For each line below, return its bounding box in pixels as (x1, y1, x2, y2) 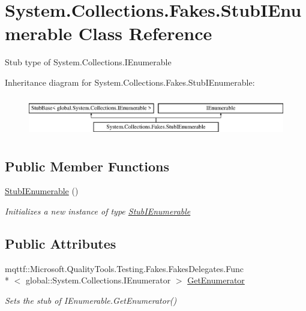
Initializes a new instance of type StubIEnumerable (5, 205, 191, 218)
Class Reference (78, 21, 212, 46)
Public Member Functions (5, 156, 169, 175)
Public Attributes (5, 234, 116, 253)
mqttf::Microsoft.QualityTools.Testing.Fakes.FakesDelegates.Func (5, 262, 244, 274)
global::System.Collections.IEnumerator (25, 274, 171, 286)
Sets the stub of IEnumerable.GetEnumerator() (5, 294, 177, 307)
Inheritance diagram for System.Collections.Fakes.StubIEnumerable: (5, 76, 255, 88)
